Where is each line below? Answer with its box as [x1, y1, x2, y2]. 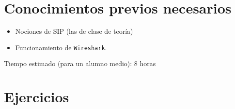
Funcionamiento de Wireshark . [15, 42, 107, 52]
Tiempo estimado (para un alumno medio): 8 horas [4, 58, 156, 68]
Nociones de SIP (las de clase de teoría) [15, 26, 133, 36]
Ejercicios [4, 87, 69, 107]
